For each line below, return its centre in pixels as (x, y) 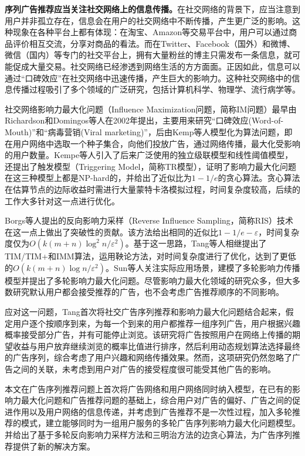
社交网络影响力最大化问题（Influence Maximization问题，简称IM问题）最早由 (151, 109)
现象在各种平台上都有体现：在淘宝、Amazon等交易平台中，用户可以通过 (151, 32)
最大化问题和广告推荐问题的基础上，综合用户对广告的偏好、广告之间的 (156, 400)
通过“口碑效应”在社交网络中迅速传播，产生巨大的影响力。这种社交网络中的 (148, 78)
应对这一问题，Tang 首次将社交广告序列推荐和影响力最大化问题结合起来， (145, 312)
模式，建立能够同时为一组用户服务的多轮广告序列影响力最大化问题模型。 (160, 423)
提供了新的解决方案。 (54, 446)
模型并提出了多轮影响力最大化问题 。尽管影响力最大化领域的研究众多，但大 (148, 280)
